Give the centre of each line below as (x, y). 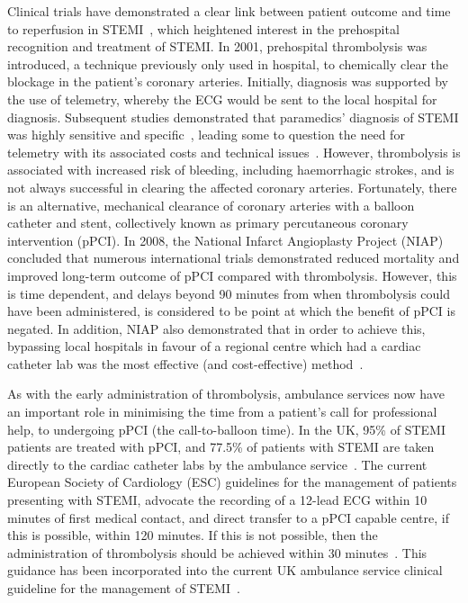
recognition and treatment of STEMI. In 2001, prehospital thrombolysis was (217, 46)
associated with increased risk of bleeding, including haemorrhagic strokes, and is (231, 170)
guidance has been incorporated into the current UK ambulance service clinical (225, 570)
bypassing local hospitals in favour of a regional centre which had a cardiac (214, 346)
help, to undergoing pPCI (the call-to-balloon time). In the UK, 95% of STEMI (226, 429)
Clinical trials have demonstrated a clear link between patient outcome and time (229, 11)
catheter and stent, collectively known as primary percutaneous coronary (208, 223)
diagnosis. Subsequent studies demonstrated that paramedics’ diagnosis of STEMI (233, 117)
